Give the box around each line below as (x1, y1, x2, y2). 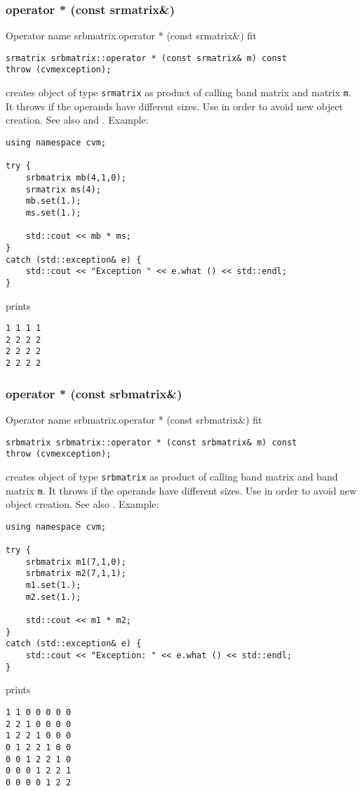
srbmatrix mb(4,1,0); (25, 172, 126, 183)
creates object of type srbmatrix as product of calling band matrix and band (6, 469, 338, 483)
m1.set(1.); (25, 580, 81, 591)
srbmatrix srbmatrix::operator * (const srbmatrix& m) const (6, 437, 297, 447)
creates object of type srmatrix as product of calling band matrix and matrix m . (6, 85, 351, 100)
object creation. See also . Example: (6, 497, 159, 511)
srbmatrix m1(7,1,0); (25, 556, 126, 567)
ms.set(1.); (25, 207, 81, 218)
